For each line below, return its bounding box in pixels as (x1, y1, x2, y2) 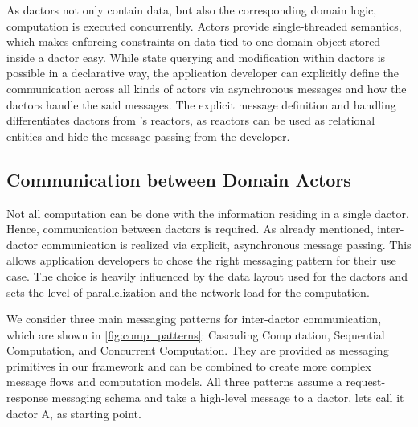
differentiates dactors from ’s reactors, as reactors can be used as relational (6, 112, 375, 129)
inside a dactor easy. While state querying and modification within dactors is (6, 48, 386, 65)
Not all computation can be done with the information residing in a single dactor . (6, 204, 409, 221)
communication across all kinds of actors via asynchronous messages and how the (6, 80, 407, 96)
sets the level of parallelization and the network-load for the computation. (6, 283, 370, 300)
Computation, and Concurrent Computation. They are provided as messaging (6, 342, 389, 359)
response (6, 389, 48, 406)
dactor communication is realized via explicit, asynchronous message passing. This (6, 236, 412, 253)
